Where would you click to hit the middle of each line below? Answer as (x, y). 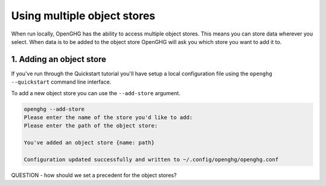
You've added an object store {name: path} (89, 143)
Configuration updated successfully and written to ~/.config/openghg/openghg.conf (151, 159)
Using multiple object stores (83, 16)
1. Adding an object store (59, 59)
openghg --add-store (54, 109)
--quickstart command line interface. (61, 82)
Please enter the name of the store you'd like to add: (108, 117)
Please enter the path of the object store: (91, 126)
